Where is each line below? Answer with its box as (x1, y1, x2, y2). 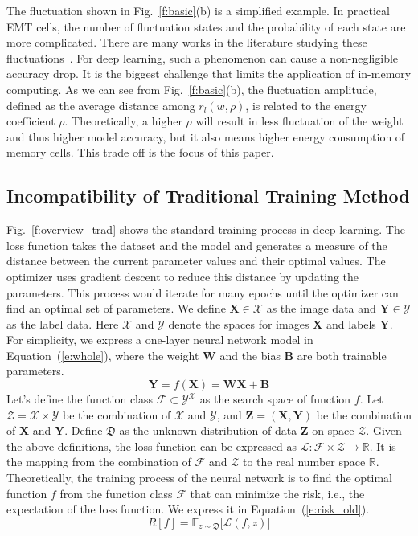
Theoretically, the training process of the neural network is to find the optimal (6, 469, 392, 486)
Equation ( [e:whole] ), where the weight (6, 346, 199, 363)
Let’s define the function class (6, 391, 154, 407)
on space (312, 422, 354, 439)
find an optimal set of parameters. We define (6, 300, 226, 317)
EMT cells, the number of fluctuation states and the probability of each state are (6, 18, 406, 35)
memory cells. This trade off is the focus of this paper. (6, 144, 274, 161)
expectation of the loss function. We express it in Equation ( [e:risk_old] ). (6, 501, 370, 518)
